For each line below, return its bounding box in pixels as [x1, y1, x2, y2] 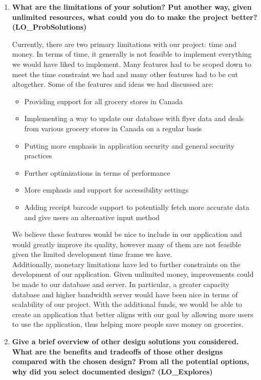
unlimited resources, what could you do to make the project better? [12, 11, 257, 22]
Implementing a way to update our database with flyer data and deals [24, 113, 244, 124]
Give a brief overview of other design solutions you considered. [12, 336, 239, 347]
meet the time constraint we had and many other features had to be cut [12, 68, 238, 79]
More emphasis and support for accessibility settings [24, 184, 189, 195]
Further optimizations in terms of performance [24, 167, 170, 178]
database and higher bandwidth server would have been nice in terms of [12, 289, 238, 299]
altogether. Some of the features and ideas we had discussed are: [12, 79, 214, 89]
